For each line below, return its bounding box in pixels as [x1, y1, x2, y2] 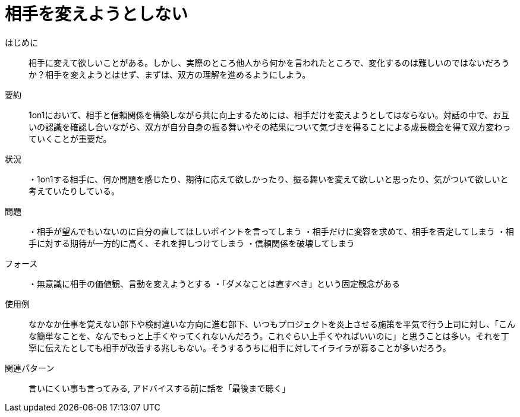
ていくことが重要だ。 [29, 133, 112, 144]
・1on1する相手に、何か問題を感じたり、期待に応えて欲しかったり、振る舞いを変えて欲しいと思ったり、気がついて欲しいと [29, 173, 509, 184]
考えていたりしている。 [29, 185, 119, 196]
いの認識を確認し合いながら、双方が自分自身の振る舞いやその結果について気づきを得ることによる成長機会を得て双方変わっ [29, 121, 511, 132]
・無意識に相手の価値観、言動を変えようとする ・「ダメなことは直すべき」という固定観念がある [29, 278, 401, 289]
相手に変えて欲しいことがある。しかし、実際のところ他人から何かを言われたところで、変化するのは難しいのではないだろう [29, 57, 510, 68]
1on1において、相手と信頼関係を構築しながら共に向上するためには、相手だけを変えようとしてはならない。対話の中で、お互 [29, 109, 510, 120]
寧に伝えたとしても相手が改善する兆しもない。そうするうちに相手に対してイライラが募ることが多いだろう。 [29, 342, 451, 353]
